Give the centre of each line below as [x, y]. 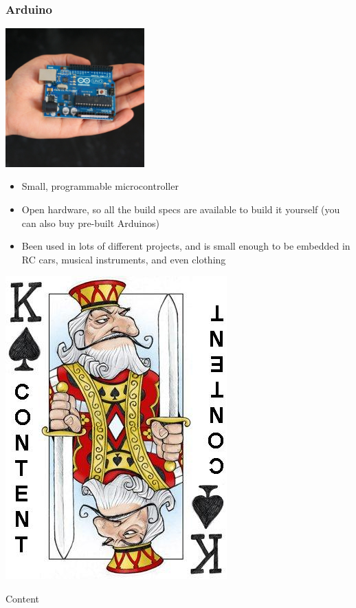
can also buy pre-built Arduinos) [90, 222]
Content [22, 598]
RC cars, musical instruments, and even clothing [124, 259]
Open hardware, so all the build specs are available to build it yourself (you [181, 209]
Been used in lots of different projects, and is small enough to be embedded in [186, 246]
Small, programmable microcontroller [100, 186]
